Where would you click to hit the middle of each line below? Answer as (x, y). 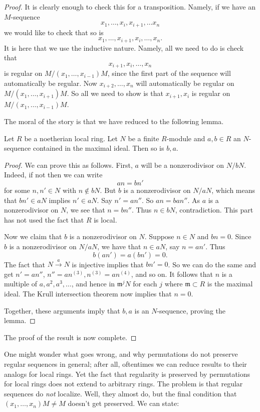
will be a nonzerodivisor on (182, 165)
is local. (105, 219)
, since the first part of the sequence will (169, 73)
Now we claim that (33, 236)
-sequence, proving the (191, 310)
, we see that (86, 210)
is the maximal (230, 284)
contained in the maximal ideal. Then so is (99, 148)
